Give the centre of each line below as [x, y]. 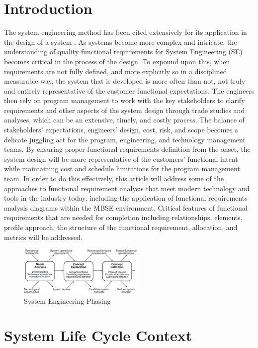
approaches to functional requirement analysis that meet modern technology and [127, 188]
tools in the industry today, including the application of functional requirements [126, 198]
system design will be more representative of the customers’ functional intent [121, 159]
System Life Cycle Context [98, 335]
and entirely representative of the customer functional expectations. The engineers [129, 90]
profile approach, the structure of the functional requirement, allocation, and [121, 227]
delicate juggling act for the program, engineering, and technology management [125, 139]
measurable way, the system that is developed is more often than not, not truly [125, 81]
